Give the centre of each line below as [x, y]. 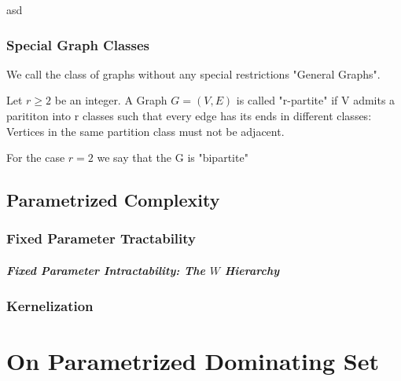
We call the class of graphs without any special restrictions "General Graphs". [193, 73]
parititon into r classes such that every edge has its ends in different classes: [189, 115]
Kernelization [50, 305]
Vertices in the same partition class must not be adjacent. [145, 131]
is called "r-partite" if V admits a [316, 100]
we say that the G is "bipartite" [173, 158]
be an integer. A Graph [111, 100]
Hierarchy [252, 270]
